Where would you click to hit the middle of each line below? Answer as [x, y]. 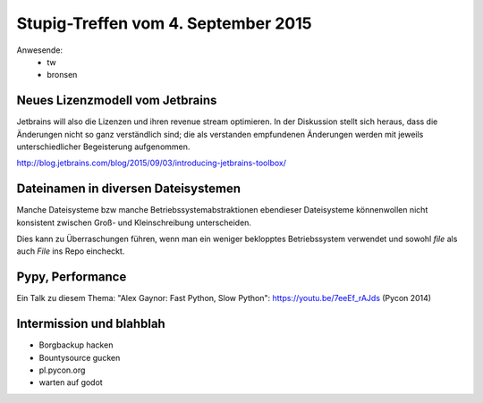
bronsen [62, 75]
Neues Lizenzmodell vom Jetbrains [117, 101]
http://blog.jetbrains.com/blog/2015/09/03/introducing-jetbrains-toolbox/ [151, 163]
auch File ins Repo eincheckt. [71, 251]
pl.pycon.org [62, 370]
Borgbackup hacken [76, 345]
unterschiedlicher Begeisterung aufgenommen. [103, 147]
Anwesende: [39, 50]
